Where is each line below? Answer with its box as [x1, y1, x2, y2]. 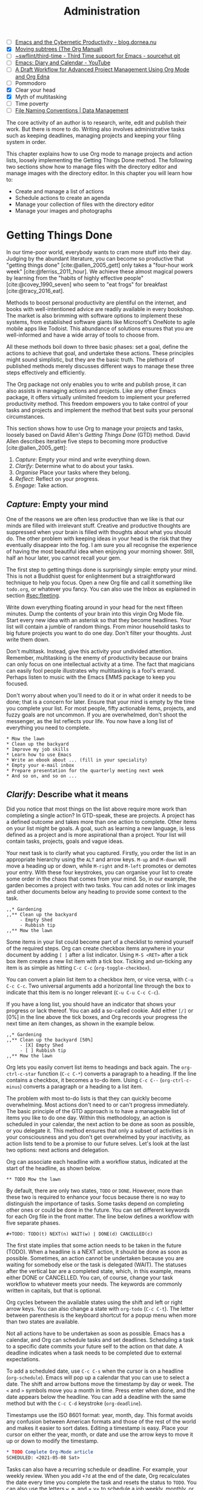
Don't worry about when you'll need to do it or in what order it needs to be [6, 692, 192, 699]
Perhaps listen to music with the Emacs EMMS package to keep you [6, 673, 176, 681]
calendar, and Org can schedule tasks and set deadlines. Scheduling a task [6, 1336, 194, 1344]
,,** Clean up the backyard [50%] [6, 1037, 94, 1043]
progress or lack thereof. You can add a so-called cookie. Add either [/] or [6, 1007, 194, 1014]
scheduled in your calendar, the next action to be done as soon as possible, [6, 1121, 195, 1128]
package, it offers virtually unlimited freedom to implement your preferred [6, 393, 190, 400]
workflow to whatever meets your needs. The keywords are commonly [6, 1280, 182, 1288]
